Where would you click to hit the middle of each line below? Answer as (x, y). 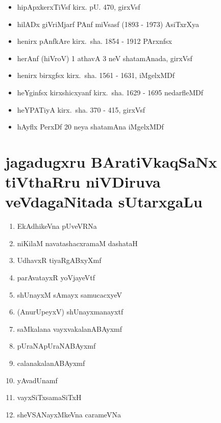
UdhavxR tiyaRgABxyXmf (59, 260)
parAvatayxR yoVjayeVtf (56, 277)
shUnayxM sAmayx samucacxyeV (69, 294)
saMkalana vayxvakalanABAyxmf (70, 328)
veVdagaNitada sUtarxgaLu (104, 202)
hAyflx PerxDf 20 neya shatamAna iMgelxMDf (90, 127)
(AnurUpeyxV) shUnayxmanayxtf (70, 312)
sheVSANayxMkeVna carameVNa (69, 414)
